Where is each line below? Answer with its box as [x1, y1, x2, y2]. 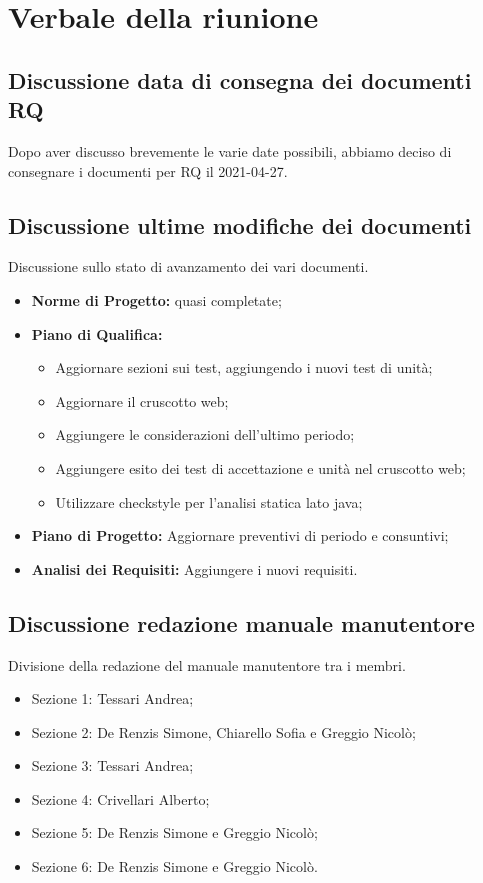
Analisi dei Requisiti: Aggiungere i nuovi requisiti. [31, 558, 358, 579]
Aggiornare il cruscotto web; [55, 390, 229, 411]
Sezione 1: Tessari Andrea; [31, 688, 194, 709]
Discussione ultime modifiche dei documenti [8, 209, 472, 240]
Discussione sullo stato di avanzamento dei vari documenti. [8, 256, 369, 277]
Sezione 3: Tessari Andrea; [31, 755, 194, 776]
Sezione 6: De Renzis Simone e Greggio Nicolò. [31, 856, 318, 877]
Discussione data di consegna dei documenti [8, 64, 472, 95]
